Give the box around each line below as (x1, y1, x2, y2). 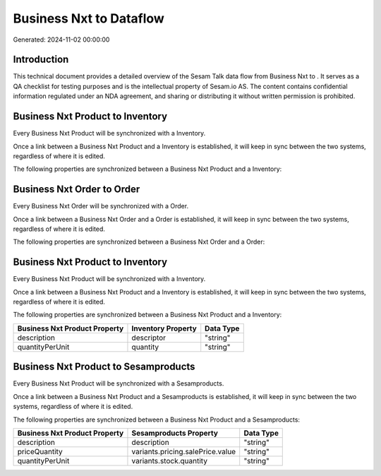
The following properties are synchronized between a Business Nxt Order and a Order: (13, 237, 265, 246)
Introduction (13, 54, 69, 66)
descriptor (131, 333, 166, 343)
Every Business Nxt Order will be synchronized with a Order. (13, 202, 189, 210)
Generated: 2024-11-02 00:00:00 (13, 35, 110, 44)
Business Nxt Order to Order (13, 184, 140, 196)
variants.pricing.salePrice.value (131, 446, 236, 456)
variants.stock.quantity (131, 456, 208, 465)
